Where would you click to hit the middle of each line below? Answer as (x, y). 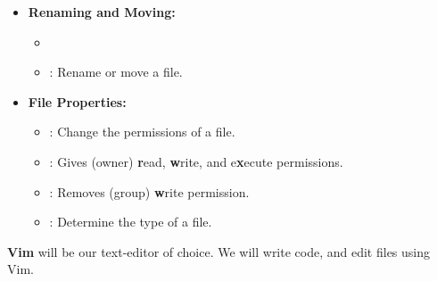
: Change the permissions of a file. (142, 132)
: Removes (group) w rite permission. (149, 191)
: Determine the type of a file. (131, 222)
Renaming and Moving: (102, 12)
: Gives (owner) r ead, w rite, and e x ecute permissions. (196, 161)
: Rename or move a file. (116, 72)
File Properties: (77, 101)
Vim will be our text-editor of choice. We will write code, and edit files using (219, 251)
